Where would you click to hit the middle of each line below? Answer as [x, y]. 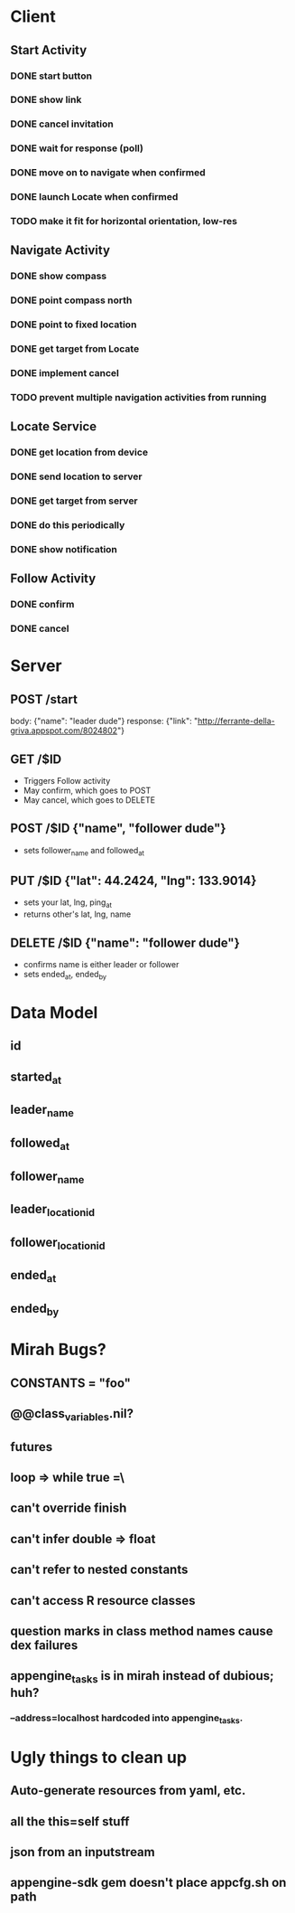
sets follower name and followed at [84, 851]
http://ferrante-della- [237, 721]
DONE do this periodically [68, 525]
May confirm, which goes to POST [87, 790]
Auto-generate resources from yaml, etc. [128, 1790]
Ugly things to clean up [99, 1757]
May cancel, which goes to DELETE [89, 800]
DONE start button [51, 76]
